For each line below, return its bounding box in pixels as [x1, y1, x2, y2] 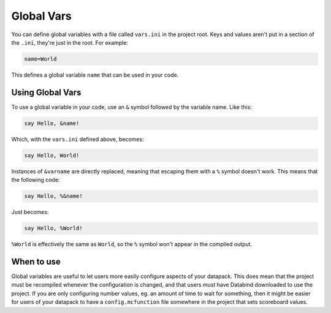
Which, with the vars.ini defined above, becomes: [11, 135, 144, 143]
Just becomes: [11, 208, 49, 216]
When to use [11, 256, 61, 266]
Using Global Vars [11, 87, 82, 97]
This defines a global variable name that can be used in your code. [11, 71, 179, 78]
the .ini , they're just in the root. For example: [11, 39, 129, 46]
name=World [24, 55, 57, 62]
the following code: [11, 176, 60, 184]
